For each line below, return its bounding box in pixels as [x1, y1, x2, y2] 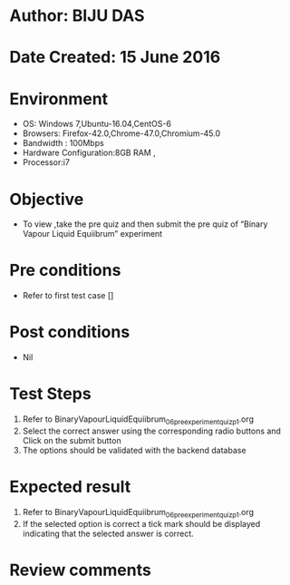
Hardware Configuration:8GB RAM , [22, 147, 156, 159]
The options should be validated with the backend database [22, 444, 246, 455]
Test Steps [9, 384, 92, 405]
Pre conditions [9, 260, 121, 281]
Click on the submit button [22, 434, 121, 445]
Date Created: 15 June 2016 [9, 47, 221, 68]
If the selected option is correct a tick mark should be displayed [22, 518, 261, 529]
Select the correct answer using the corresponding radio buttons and [22, 425, 281, 436]
